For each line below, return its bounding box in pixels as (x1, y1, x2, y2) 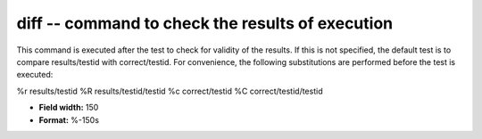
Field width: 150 (38, 102, 99, 113)
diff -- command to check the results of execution (16, 13, 393, 33)
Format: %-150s (38, 114, 100, 125)
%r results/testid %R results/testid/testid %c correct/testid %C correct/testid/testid (16, 86, 323, 96)
